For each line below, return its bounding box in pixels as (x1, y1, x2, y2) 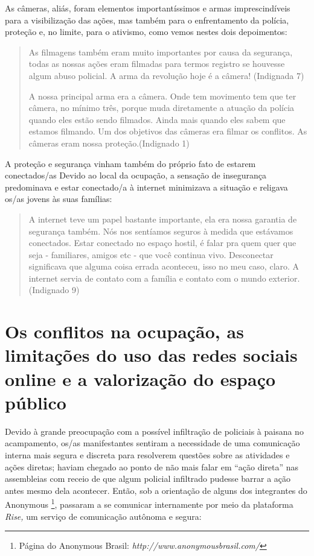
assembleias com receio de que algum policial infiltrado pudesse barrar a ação (5, 472, 291, 485)
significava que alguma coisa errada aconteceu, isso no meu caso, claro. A (28, 260, 300, 273)
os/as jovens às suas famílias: (5, 192, 112, 205)
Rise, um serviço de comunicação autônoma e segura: (5, 510, 202, 522)
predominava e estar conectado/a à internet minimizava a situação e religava (5, 180, 288, 193)
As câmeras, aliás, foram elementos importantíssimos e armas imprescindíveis (5, 2, 290, 14)
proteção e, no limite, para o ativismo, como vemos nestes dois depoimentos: (5, 25, 287, 38)
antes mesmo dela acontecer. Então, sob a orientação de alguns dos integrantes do (5, 484, 307, 496)
